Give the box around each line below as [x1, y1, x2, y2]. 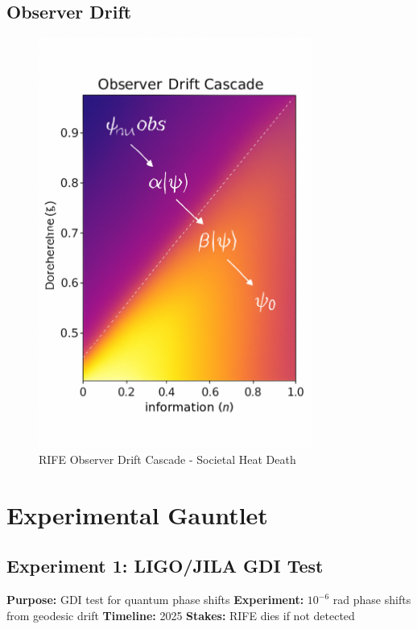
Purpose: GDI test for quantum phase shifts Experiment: [6, 591, 304, 608]
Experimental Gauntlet [6, 498, 268, 531]
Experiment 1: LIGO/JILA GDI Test [6, 553, 324, 578]
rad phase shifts [332, 591, 411, 608]
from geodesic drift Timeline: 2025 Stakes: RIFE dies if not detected [6, 606, 355, 623]
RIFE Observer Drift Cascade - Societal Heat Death [39, 451, 296, 468]
